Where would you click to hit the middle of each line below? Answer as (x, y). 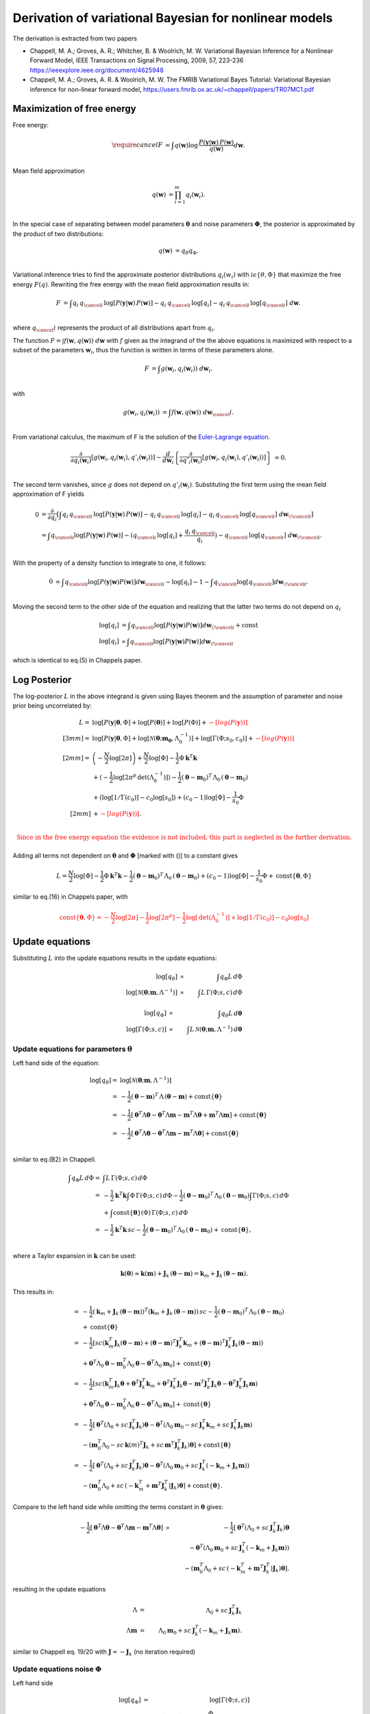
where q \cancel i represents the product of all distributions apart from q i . (114, 329)
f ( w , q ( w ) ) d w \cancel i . (203, 413)
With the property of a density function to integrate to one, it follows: (110, 563)
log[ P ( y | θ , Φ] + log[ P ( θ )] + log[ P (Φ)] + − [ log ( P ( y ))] (170, 723)
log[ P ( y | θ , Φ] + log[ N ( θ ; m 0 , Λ (136, 739)
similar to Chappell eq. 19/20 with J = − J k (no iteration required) (104, 1652)
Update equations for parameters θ (73, 1049)
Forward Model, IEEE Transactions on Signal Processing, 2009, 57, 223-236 (137, 60)
